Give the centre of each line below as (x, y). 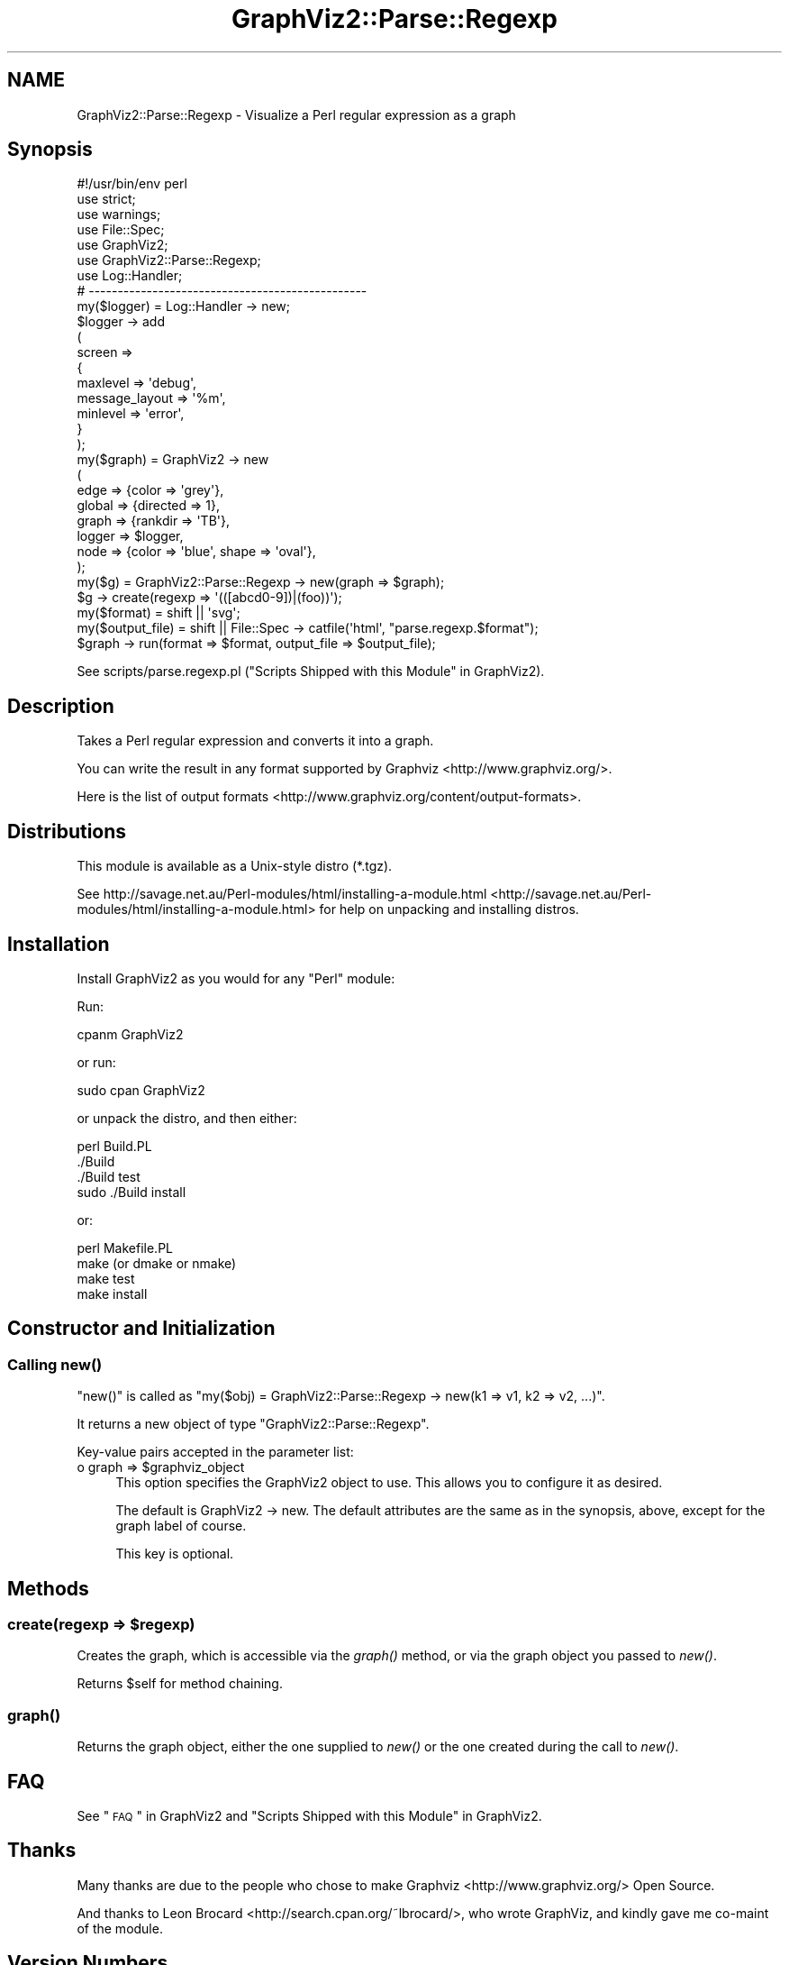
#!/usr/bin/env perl (132, 184)
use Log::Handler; (130, 276)
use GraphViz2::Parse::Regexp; (169, 260)
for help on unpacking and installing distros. (449, 909)
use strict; (106, 199)
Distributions (67, 831)
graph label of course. (181, 1526)
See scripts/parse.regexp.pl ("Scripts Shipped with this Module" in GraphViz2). (311, 672)
